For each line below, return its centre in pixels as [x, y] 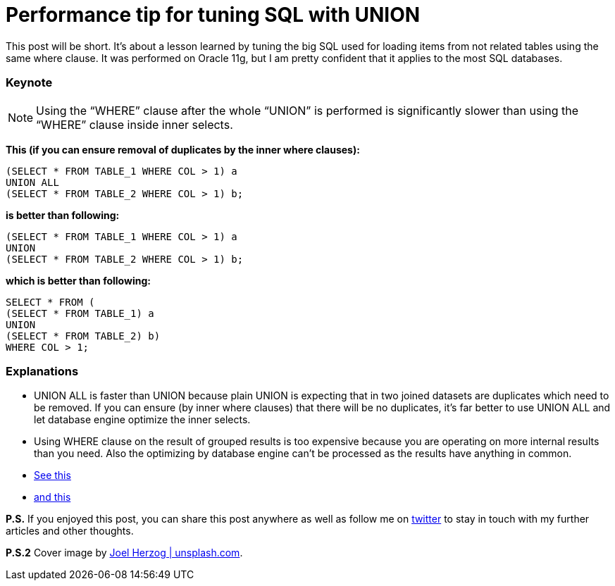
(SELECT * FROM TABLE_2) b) [83, 336]
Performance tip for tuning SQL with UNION [213, 15]
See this [52, 475]
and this [52, 497]
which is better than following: [78, 280]
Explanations [42, 371]
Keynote [29, 83]
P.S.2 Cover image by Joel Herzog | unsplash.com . [124, 553]
